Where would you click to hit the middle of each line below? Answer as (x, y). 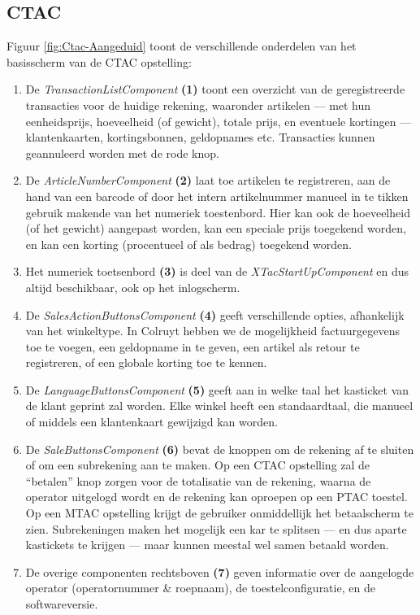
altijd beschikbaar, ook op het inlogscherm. (133, 287)
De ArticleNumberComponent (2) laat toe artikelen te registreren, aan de (208, 180)
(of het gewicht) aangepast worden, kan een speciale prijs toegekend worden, (216, 228)
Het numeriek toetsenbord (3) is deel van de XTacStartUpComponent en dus (217, 271)
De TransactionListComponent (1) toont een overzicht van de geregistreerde (215, 89)
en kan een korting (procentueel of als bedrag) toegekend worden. (188, 244)
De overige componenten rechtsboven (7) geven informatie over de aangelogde (220, 571)
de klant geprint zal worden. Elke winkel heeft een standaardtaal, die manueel (219, 406)
